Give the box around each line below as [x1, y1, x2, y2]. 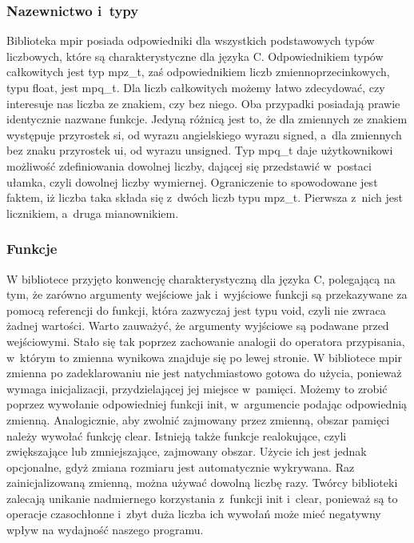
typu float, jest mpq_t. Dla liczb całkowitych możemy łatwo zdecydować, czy [6, 79, 385, 95]
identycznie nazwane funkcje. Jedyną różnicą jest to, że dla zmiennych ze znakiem [6, 111, 408, 127]
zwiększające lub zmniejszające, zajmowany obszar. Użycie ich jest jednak [6, 443, 367, 460]
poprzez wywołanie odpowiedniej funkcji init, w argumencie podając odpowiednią [6, 396, 408, 412]
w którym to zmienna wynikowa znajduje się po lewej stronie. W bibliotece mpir [6, 348, 402, 365]
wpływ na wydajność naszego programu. [6, 521, 204, 538]
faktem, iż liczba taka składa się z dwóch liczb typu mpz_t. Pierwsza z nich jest [6, 189, 403, 206]
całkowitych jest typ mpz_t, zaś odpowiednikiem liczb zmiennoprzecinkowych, [6, 63, 390, 80]
